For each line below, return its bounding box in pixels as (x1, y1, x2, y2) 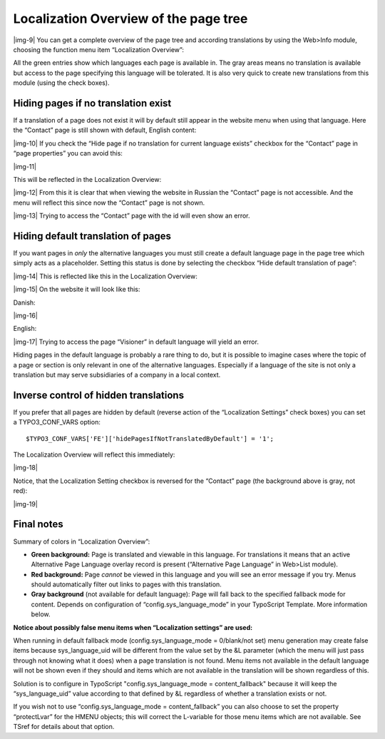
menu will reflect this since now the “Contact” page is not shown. (13, 198, 205, 207)
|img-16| (13, 311, 38, 320)
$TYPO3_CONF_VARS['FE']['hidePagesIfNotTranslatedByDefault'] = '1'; (26, 434, 274, 442)
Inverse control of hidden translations (13, 389, 185, 401)
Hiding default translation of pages (13, 230, 171, 242)
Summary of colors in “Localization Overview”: (13, 537, 150, 546)
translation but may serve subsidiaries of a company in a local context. (13, 370, 221, 379)
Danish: (13, 298, 36, 307)
